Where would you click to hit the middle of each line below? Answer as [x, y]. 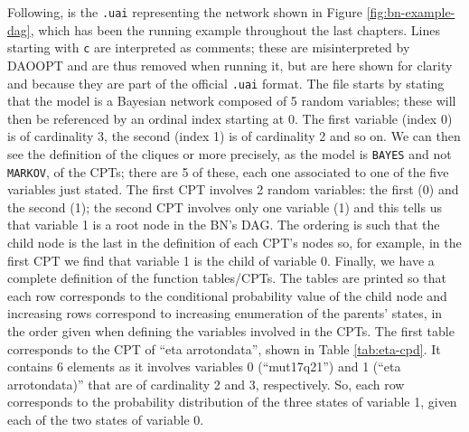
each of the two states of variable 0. [106, 419]
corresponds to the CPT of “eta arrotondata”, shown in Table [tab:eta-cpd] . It [224, 348]
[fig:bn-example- [411, 12]
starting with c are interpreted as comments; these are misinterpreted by [209, 47]
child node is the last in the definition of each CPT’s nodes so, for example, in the [234, 243]
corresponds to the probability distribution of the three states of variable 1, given [232, 402]
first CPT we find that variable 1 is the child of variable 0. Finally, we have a [221, 260]
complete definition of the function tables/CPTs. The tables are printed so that [227, 278]
